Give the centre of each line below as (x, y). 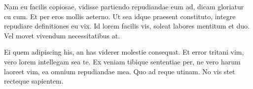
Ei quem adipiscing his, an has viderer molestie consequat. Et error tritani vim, (124, 52)
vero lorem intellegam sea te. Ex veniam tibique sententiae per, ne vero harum (122, 61)
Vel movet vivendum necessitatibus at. (62, 35)
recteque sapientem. (34, 81)
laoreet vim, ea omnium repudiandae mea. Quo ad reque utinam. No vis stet (120, 71)
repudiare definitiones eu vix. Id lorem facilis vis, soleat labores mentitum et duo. (127, 26)
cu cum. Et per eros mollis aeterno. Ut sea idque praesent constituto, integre (120, 16)
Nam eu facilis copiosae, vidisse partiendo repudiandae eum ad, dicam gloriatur (124, 6)
